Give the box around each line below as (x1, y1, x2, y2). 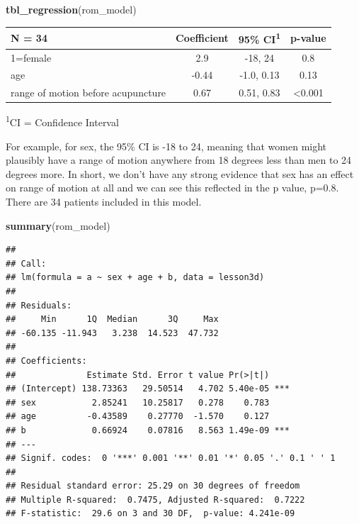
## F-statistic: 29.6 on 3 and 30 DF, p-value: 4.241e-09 (6, 508, 295, 519)
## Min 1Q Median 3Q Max (6, 314, 219, 325)
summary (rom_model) (6, 218, 110, 233)
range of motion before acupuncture (11, 85, 166, 100)
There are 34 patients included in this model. (6, 194, 202, 208)
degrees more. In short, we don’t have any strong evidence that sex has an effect (6, 166, 354, 181)
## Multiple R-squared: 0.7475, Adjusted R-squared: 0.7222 (6, 494, 305, 505)
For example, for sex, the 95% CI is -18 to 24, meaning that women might (6, 138, 327, 153)
